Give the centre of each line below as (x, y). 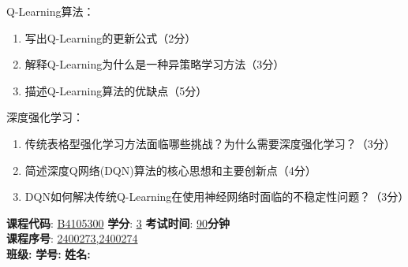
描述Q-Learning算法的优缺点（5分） (116, 90)
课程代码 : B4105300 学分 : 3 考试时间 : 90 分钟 (118, 222)
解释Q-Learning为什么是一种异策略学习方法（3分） (155, 64)
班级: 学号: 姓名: (49, 253)
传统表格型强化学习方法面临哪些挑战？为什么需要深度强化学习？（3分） (210, 143)
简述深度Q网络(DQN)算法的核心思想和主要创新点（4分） (170, 170)
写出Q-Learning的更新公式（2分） (110, 37)
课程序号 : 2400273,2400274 (72, 238)
